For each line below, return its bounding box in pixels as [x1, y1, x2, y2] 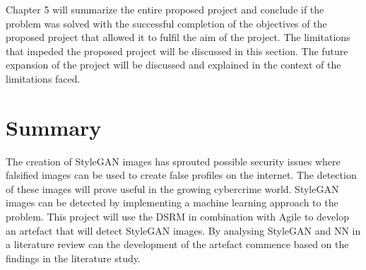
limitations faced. [6, 71, 81, 86]
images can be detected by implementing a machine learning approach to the [6, 195, 338, 210]
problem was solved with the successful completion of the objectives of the [6, 16, 327, 30]
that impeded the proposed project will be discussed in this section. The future [6, 43, 348, 58]
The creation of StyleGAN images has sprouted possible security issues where [6, 153, 341, 168]
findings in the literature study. [6, 250, 141, 265]
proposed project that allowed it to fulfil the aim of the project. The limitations [6, 30, 350, 45]
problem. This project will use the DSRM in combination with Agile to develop [6, 209, 349, 224]
